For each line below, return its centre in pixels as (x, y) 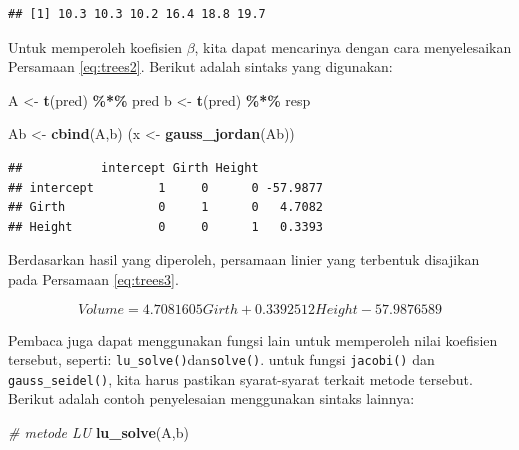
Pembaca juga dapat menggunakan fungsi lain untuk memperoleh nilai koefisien (253, 339)
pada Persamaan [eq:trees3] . (93, 278)
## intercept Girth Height (133, 167)
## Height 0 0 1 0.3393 (165, 226)
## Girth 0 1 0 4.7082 (165, 207)
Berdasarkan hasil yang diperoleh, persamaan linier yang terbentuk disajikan (244, 259)
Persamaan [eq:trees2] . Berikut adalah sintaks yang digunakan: (200, 66)
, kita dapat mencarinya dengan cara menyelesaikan (353, 46)
